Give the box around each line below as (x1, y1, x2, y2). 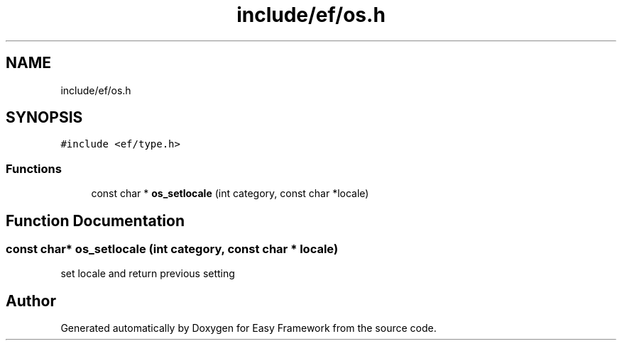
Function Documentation (6, 211, 185, 230)
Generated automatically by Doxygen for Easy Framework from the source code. (60, 322, 437, 335)
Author (6, 291, 56, 310)
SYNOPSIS (6, 108, 83, 127)
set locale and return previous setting (60, 267, 235, 280)
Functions (6, 161, 62, 176)
